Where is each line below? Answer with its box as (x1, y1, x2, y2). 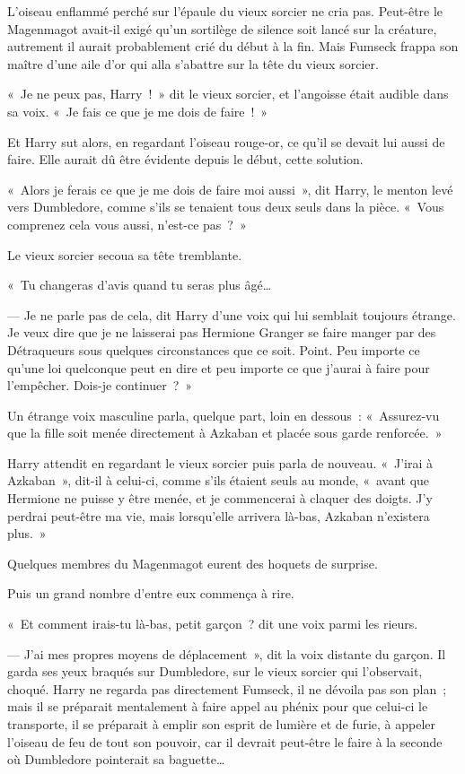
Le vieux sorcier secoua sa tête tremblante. (7, 245, 242, 264)
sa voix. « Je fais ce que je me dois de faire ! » (7, 101, 268, 120)
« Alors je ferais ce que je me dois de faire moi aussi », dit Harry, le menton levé (7, 179, 453, 198)
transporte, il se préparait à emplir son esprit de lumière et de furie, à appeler (7, 715, 436, 733)
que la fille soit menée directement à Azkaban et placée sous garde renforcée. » (7, 423, 443, 442)
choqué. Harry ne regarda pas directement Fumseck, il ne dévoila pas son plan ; (7, 679, 447, 698)
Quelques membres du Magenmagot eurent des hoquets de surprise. (7, 553, 378, 572)
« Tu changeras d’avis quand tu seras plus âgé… (7, 275, 272, 294)
